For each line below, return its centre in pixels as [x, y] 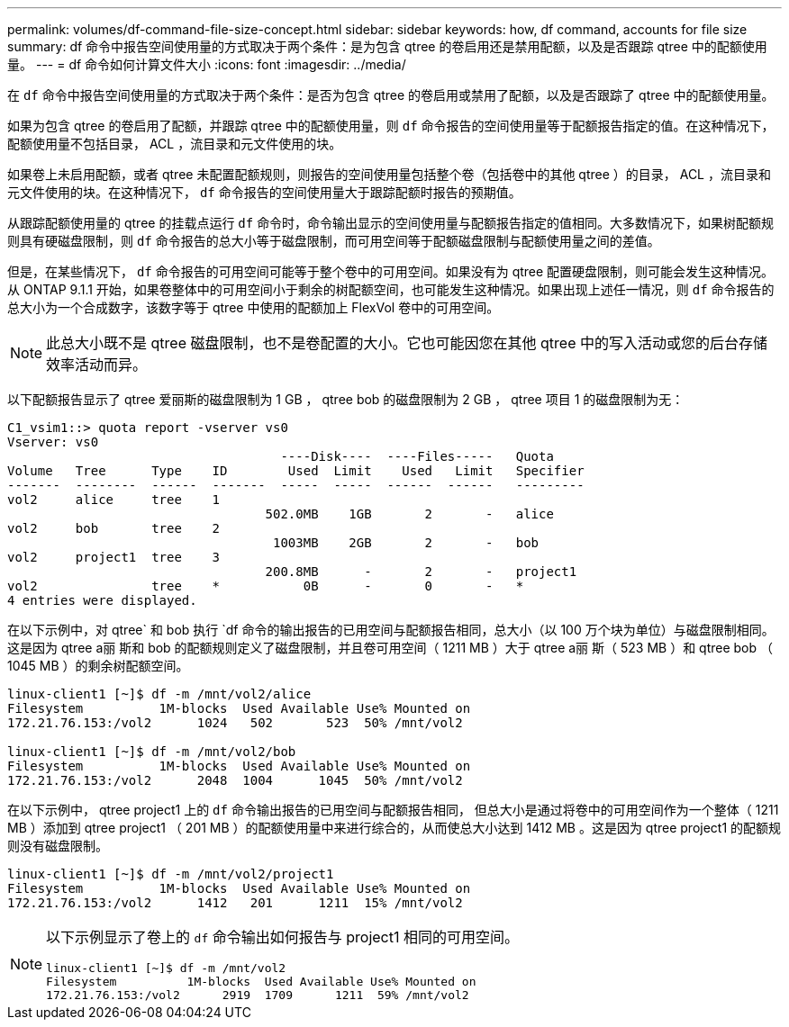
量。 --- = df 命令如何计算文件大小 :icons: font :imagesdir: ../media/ [207, 64]
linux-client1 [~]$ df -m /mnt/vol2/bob [152, 752]
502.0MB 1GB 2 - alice [409, 514]
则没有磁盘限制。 [58, 846]
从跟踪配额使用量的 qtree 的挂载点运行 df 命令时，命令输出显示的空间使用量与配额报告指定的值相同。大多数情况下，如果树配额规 [391, 223]
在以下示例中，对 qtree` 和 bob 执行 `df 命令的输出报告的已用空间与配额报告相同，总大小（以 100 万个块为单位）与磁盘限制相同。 [391, 630]
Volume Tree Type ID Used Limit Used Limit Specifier [296, 471]
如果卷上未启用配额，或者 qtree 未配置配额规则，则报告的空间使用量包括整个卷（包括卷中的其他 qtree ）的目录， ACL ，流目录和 [389, 174]
